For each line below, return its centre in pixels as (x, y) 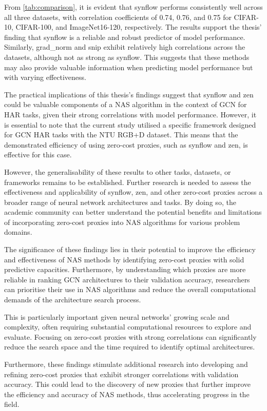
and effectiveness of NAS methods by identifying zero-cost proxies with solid (124, 259)
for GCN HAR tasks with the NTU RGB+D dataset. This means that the (121, 135)
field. (12, 404)
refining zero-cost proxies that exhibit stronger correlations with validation (121, 374)
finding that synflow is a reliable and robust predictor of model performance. (125, 37)
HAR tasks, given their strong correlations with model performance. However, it (130, 114)
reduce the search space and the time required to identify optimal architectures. (130, 347)
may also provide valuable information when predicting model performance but (129, 67)
